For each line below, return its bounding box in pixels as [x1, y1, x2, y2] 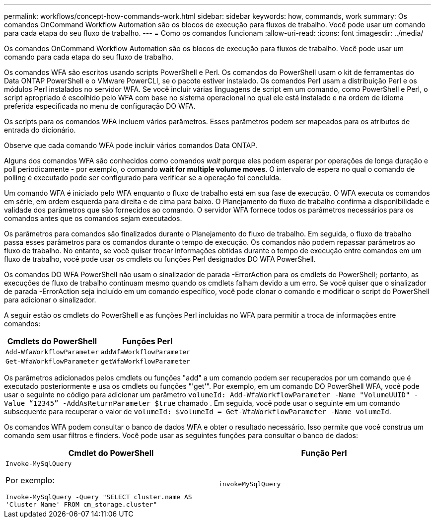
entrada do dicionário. [4, 126, 76, 134]
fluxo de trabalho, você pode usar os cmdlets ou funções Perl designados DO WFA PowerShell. [4, 255, 316, 263]
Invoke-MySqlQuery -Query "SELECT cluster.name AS [5, 493, 192, 501]
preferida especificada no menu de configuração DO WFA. [4, 102, 196, 110]
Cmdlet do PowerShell [68, 448, 154, 458]
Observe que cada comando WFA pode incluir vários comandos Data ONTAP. [4, 141, 257, 149]
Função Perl [301, 448, 347, 458]
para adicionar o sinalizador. [4, 296, 96, 304]
